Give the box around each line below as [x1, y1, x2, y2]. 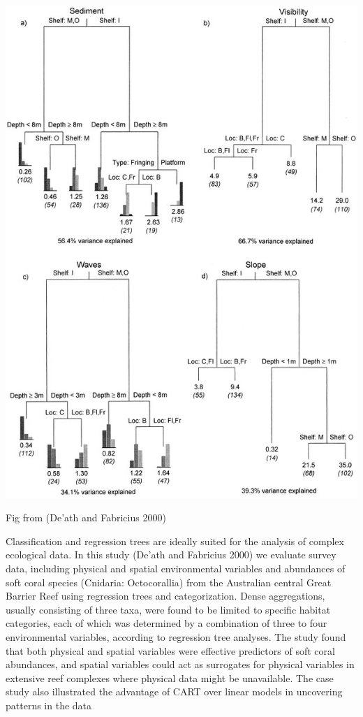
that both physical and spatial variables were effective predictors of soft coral [6, 643, 335, 658]
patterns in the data [6, 697, 92, 712]
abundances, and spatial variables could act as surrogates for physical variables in [6, 657, 355, 672]
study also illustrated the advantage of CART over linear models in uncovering [6, 684, 343, 699]
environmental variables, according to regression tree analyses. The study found [6, 629, 346, 644]
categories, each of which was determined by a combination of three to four [6, 616, 327, 630]
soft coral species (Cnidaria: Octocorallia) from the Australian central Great [6, 574, 332, 589]
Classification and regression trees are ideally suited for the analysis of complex [6, 533, 344, 548]
